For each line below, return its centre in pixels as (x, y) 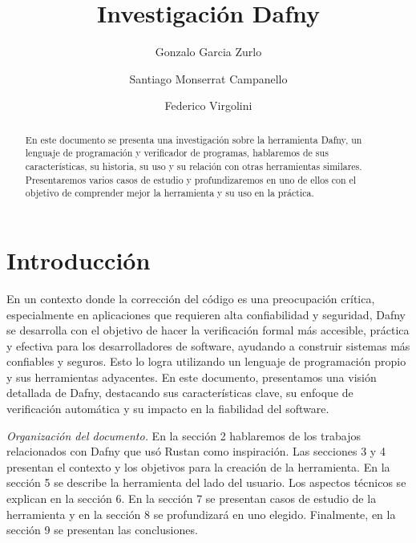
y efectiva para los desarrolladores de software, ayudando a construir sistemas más (208, 345)
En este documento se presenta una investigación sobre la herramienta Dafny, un (194, 139)
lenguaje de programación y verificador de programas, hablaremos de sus (177, 153)
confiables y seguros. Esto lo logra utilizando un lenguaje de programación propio (206, 361)
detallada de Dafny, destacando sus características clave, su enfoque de (180, 393)
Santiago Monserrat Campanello (208, 78)
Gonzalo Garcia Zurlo (208, 52)
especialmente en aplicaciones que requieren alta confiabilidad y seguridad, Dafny (206, 314)
